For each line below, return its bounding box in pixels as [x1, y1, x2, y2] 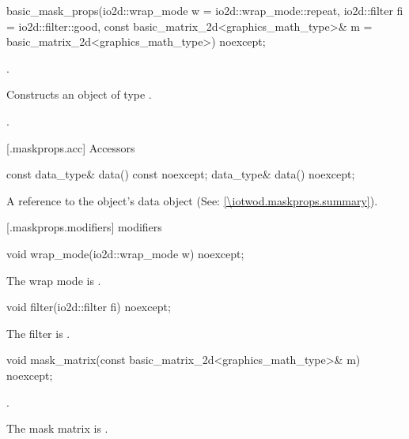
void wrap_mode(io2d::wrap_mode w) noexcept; [6, 245, 244, 261]
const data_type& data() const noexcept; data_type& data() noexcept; [6, 166, 355, 182]
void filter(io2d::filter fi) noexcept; [6, 298, 171, 315]
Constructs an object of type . [6, 86, 152, 103]
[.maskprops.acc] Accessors [6, 139, 135, 156]
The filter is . [6, 325, 70, 341]
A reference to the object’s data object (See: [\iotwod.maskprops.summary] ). [6, 192, 378, 208]
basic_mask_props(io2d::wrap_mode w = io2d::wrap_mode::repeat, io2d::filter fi [6, 2, 403, 18]
